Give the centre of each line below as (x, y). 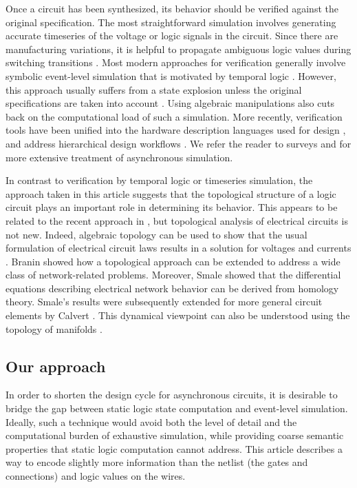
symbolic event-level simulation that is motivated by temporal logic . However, (171, 75)
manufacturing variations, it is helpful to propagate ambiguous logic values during (178, 49)
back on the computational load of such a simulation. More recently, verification (174, 116)
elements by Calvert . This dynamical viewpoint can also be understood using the (178, 315)
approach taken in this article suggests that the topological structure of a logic (171, 193)
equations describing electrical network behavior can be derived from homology (172, 288)
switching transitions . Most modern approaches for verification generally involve (176, 62)
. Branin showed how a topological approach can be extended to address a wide (173, 261)
